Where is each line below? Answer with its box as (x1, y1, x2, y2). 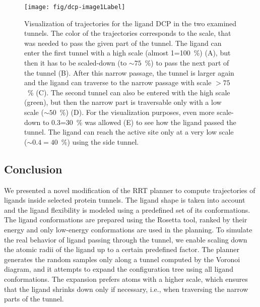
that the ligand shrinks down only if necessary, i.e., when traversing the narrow (4, 283, 248, 294)
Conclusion (4, 161, 62, 176)
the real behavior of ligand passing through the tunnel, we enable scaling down (4, 234, 247, 244)
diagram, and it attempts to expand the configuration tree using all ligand (4, 264, 233, 274)
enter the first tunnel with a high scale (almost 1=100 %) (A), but (24, 47, 231, 58)
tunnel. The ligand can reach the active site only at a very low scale (24, 127, 234, 137)
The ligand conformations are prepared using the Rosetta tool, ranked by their (4, 214, 247, 225)
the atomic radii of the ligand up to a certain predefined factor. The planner (4, 244, 239, 255)
